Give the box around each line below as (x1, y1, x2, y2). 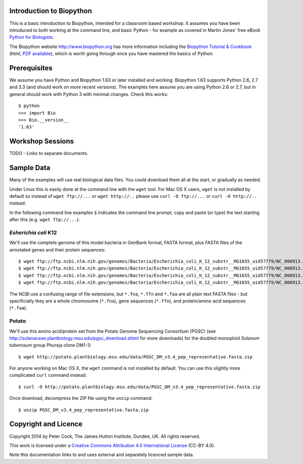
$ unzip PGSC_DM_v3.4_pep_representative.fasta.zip (18, 407, 149, 413)
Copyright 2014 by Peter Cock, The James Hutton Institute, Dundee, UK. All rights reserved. (9, 433, 200, 439)
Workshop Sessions (9, 137, 74, 146)
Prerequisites (9, 64, 53, 72)
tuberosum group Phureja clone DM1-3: (9, 342, 92, 348)
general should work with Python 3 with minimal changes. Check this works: (9, 91, 169, 97)
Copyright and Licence (9, 420, 83, 429)
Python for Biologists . (9, 34, 54, 40)
